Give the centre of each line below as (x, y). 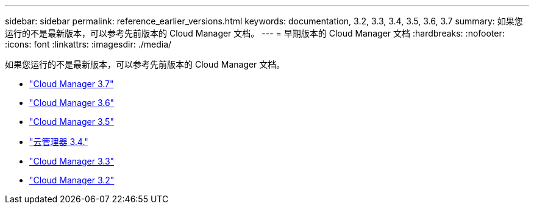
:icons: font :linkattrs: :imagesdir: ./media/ (88, 44)
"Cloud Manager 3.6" (72, 103)
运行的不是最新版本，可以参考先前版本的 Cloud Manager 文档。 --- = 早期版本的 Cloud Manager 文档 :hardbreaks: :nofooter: (255, 33)
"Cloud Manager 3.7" (72, 84)
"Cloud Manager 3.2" (72, 180)
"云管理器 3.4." (59, 142)
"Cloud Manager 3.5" (72, 122)
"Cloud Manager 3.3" (72, 161)
